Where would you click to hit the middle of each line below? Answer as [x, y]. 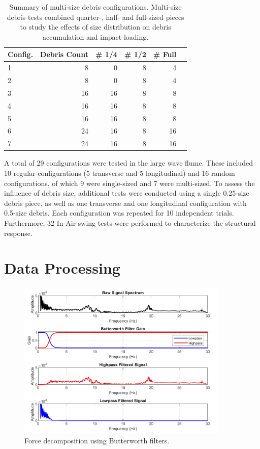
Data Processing [62, 268]
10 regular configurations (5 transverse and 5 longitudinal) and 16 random [120, 173]
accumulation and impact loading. [96, 36]
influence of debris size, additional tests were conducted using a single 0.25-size [127, 193]
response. [18, 233]
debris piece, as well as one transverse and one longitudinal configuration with [125, 203]
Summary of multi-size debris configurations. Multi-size [95, 7]
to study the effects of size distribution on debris [95, 27]
